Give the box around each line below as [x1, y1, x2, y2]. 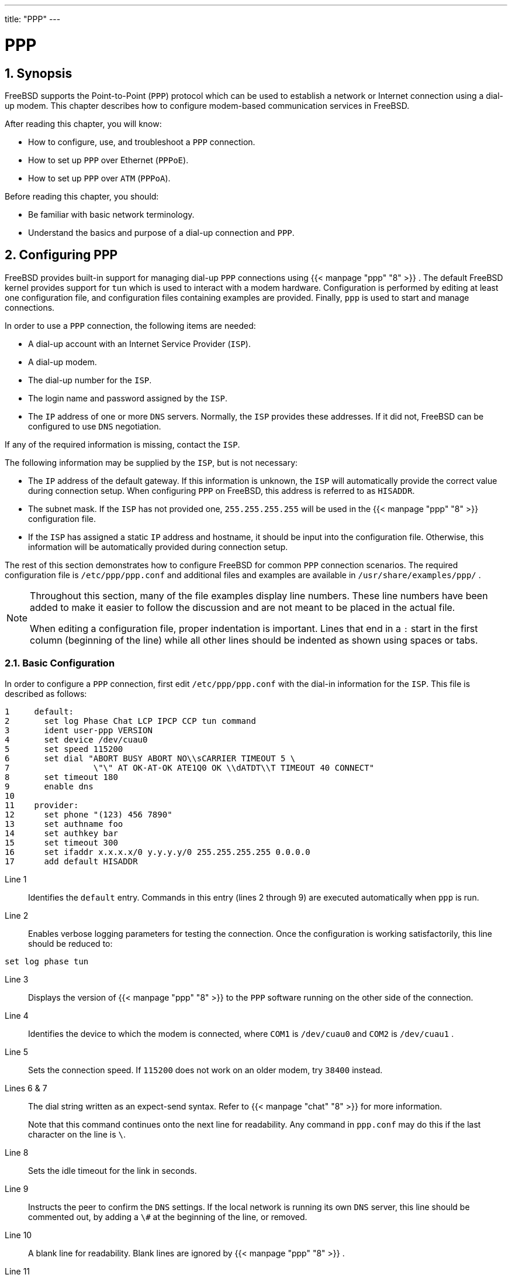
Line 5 [5, 1046, 28, 1057]
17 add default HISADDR [5, 856, 138, 866]
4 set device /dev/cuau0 [5, 734, 148, 744]
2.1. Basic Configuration [5, 657, 115, 669]
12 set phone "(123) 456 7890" [5, 809, 172, 819]
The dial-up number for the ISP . [28, 375, 152, 385]
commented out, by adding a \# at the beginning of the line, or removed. [28, 1211, 307, 1222]
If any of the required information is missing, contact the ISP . [5, 439, 240, 449]
